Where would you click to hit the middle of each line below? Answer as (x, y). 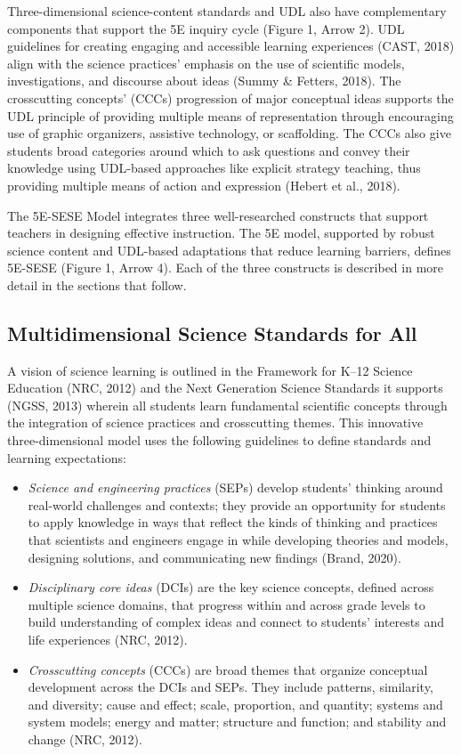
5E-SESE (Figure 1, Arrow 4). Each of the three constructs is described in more (225, 268)
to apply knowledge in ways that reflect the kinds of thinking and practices (233, 522)
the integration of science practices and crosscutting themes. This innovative (215, 422)
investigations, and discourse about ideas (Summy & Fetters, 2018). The (204, 81)
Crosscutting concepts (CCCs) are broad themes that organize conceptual (228, 669)
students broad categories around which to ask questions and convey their (209, 150)
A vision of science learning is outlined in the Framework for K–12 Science (210, 370)
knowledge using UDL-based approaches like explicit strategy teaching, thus (214, 168)
